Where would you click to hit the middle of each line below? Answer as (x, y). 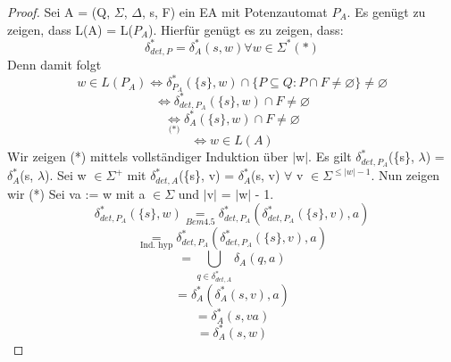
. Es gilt (330, 156)
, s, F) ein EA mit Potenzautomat (234, 12)
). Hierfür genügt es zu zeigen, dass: (246, 29)
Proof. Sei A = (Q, (59, 12)
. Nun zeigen (405, 175)
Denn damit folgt (54, 65)
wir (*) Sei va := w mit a (76, 193)
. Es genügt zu (386, 12)
